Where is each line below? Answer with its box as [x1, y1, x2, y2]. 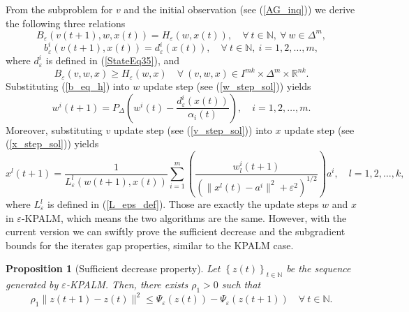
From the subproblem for [6, 2, 113, 16]
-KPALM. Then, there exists [66, 277, 188, 292]
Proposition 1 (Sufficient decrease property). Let [6, 261, 221, 276]
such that [221, 277, 261, 292]
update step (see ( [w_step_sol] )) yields [142, 79, 311, 94]
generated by [6, 277, 59, 292]
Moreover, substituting [6, 122, 103, 137]
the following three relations [6, 15, 126, 30]
